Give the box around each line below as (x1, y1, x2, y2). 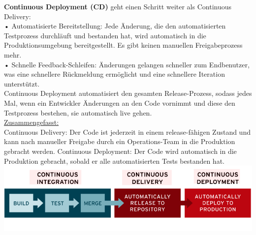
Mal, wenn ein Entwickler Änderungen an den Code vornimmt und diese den (4, 97, 235, 108)
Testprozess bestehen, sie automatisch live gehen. (4, 107, 152, 117)
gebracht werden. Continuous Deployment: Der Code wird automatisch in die (4, 146, 237, 156)
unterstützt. (4, 78, 40, 88)
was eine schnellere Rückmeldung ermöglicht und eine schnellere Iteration (4, 69, 225, 79)
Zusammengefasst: (4, 117, 59, 127)
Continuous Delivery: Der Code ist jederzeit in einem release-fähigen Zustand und (4, 126, 251, 137)
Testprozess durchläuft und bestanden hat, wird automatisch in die (4, 30, 206, 40)
